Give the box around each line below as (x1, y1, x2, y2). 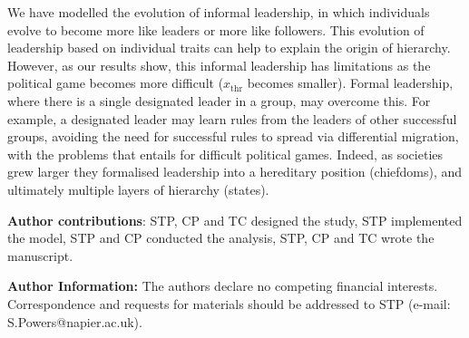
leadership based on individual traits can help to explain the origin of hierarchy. (7, 38, 451, 57)
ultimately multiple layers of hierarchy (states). (7, 179, 269, 198)
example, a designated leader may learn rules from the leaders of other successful (7, 109, 457, 128)
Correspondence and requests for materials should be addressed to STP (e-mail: (7, 294, 451, 313)
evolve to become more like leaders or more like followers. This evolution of (7, 20, 425, 39)
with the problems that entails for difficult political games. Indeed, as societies (7, 144, 444, 163)
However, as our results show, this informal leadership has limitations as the (7, 55, 431, 74)
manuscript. (7, 246, 73, 265)
